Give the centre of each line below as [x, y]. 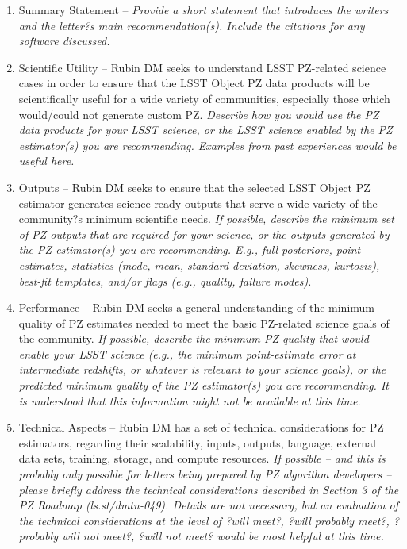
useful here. [46, 161]
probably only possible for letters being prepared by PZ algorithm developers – [205, 474]
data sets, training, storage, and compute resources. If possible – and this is [202, 458]
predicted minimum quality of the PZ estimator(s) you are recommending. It [203, 385]
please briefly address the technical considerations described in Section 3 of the [209, 489]
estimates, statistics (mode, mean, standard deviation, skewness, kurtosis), [199, 265]
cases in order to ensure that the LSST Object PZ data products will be [194, 83]
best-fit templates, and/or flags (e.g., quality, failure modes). [165, 280]
